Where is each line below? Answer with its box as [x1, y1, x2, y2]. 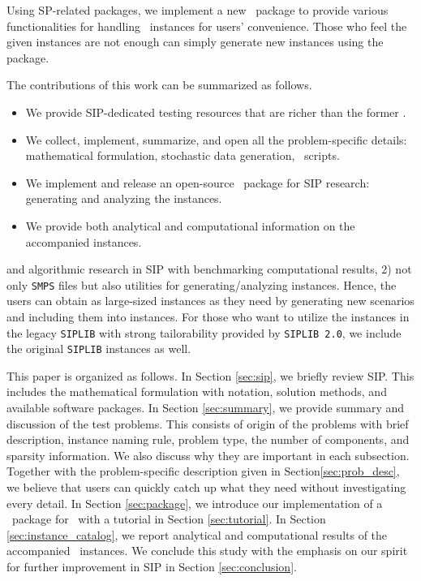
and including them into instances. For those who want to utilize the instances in [6, 308, 410, 325]
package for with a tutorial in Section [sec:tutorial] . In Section [11, 510, 326, 527]
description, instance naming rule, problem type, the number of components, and [6, 431, 410, 448]
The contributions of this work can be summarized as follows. [6, 76, 312, 93]
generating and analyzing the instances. [25, 190, 222, 207]
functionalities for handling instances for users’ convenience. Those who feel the [6, 17, 407, 34]
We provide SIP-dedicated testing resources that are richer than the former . [25, 103, 406, 120]
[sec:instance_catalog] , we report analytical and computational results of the [6, 526, 388, 543]
